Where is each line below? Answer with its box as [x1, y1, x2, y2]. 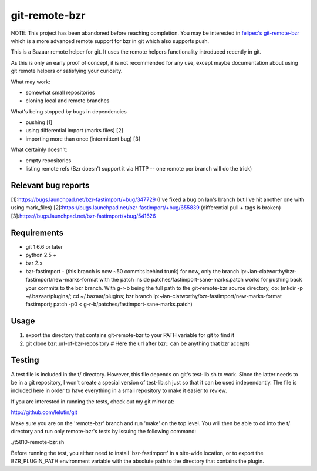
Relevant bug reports [11, 180, 90, 191]
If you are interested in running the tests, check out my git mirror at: [11, 397, 174, 405]
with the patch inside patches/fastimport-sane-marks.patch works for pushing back [99, 276, 302, 283]
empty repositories [25, 156, 72, 164]
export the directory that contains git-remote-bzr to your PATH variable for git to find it [25, 332, 235, 339]
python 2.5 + [25, 252, 57, 258]
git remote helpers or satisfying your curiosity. [11, 68, 123, 75]
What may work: [11, 78, 50, 85]
